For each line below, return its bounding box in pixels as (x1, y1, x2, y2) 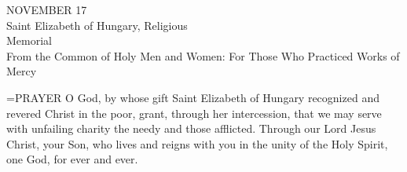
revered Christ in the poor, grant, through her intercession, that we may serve (6, 104, 382, 121)
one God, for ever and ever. (6, 151, 138, 167)
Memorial (6, 32, 52, 49)
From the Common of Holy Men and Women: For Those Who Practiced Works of (6, 47, 400, 64)
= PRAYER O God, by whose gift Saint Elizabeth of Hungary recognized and (6, 89, 379, 105)
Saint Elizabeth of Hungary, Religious (6, 16, 188, 33)
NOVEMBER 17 (6, 2, 87, 17)
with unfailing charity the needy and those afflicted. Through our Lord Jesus (6, 120, 376, 137)
